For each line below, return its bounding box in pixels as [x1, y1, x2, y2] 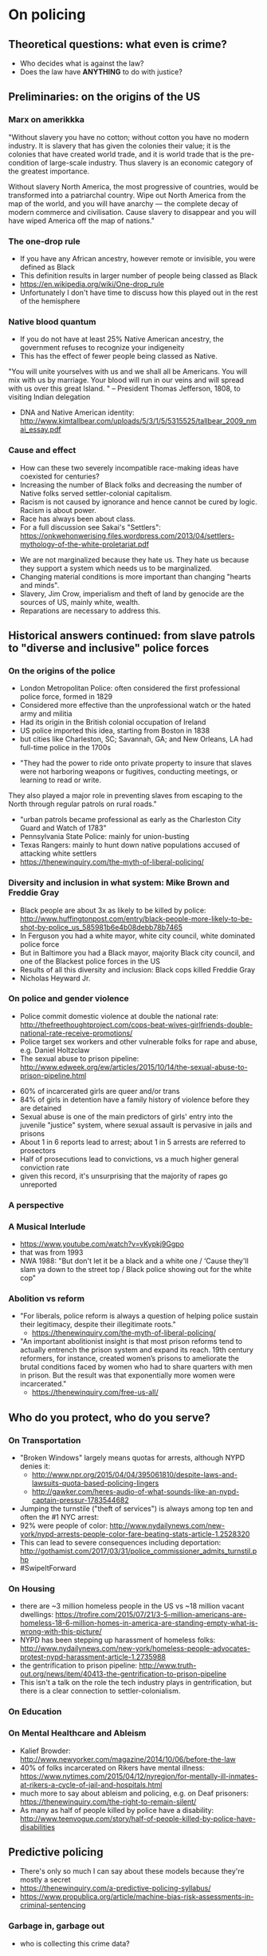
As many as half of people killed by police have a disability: [19, 1805, 214, 1815]
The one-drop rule [8, 236, 81, 247]
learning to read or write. [19, 775, 102, 785]
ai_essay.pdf [19, 425, 61, 435]
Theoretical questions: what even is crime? [8, 38, 227, 51]
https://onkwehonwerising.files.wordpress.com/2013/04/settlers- [19, 531, 235, 540]
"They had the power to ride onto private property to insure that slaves [19, 758, 253, 768]
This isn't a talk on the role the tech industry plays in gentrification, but [19, 1678, 253, 1688]
